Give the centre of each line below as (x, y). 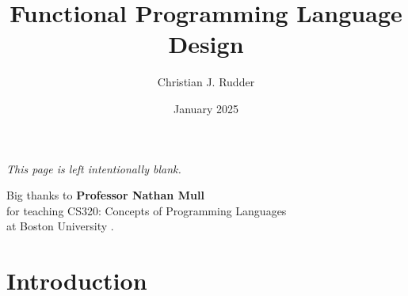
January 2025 (206, 108)
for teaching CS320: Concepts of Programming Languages (147, 210)
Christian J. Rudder (206, 82)
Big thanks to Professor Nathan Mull (105, 195)
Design (206, 44)
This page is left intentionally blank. (94, 168)
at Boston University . (60, 226)
